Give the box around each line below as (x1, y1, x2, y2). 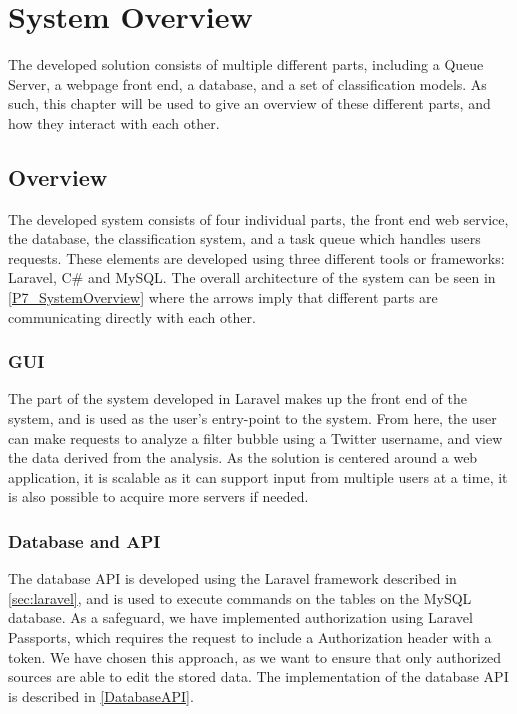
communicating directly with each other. (8, 306, 256, 327)
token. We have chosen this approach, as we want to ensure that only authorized (8, 646, 502, 667)
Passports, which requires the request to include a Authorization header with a (8, 627, 492, 648)
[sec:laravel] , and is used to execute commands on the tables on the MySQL (8, 587, 472, 608)
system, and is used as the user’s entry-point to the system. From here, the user (8, 408, 497, 429)
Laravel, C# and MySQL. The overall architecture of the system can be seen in (8, 267, 496, 288)
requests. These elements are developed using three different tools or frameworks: (8, 247, 505, 268)
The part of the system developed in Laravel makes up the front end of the (8, 388, 468, 409)
